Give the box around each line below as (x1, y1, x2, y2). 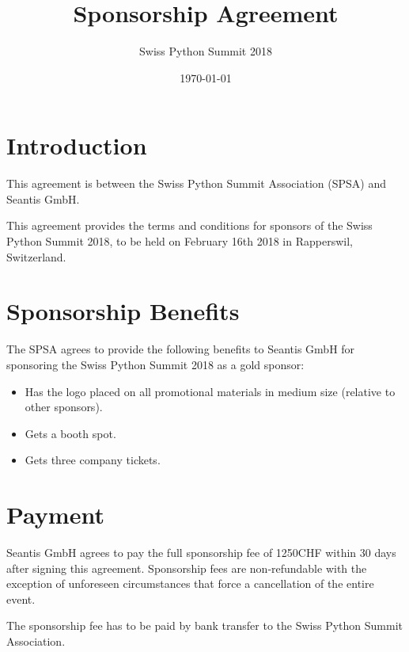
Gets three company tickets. (25, 452, 161, 468)
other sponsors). (25, 398, 103, 415)
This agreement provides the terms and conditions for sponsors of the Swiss (6, 217, 373, 234)
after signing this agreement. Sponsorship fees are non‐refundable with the (6, 559, 367, 576)
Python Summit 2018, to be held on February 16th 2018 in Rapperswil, (6, 233, 353, 250)
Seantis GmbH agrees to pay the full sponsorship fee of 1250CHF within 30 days (6, 544, 396, 561)
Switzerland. (6, 248, 66, 265)
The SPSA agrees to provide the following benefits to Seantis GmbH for (6, 341, 355, 357)
